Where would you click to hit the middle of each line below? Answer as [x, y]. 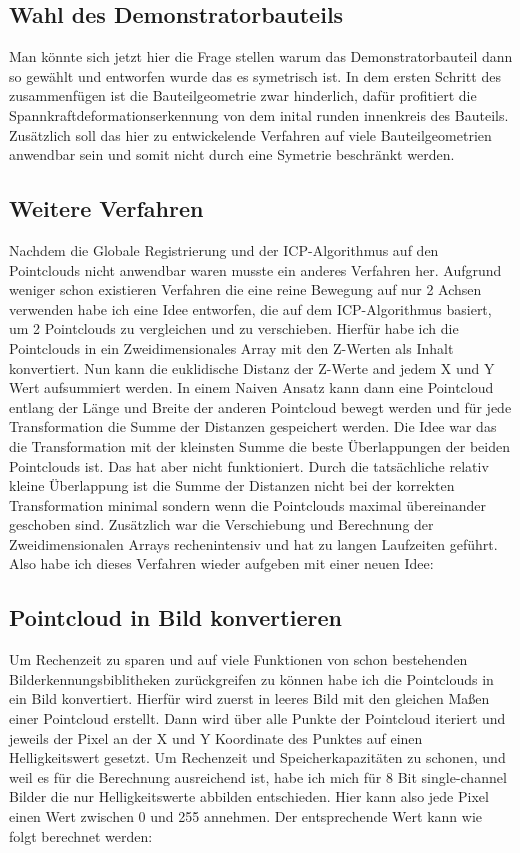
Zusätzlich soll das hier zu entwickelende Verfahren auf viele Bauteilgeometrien [250, 134]
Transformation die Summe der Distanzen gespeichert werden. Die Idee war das [253, 426]
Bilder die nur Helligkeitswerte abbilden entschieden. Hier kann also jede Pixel [249, 796]
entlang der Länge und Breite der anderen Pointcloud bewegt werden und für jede [260, 406]
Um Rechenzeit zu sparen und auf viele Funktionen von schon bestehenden [238, 659]
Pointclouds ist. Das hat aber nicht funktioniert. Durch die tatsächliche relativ [249, 465]
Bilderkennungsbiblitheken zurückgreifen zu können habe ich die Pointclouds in [251, 678]
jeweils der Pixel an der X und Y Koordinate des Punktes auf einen [216, 737]
